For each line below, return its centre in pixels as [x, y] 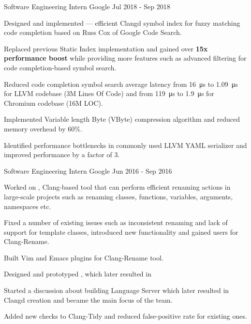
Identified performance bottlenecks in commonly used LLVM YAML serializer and [125, 145]
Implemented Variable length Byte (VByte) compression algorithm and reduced [122, 119]
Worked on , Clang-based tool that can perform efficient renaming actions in [117, 187]
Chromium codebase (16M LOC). [53, 103]
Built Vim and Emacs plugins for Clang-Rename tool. [84, 257]
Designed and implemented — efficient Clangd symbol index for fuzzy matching [122, 23]
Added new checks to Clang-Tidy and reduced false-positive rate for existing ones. [125, 316]
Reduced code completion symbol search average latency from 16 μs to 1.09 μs [121, 84]
